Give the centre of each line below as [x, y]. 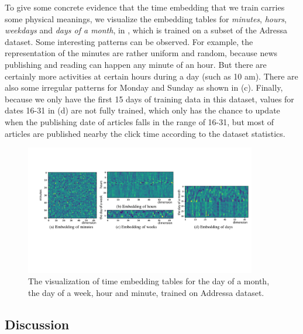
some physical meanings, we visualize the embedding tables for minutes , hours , [146, 18]
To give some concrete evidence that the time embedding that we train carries [145, 7]
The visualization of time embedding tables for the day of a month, [149, 281]
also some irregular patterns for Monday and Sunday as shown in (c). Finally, [144, 87]
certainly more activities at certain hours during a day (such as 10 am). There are [151, 76]
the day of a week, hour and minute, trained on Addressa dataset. [146, 292]
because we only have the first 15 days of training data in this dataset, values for [149, 99]
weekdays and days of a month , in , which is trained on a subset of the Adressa [146, 30]
